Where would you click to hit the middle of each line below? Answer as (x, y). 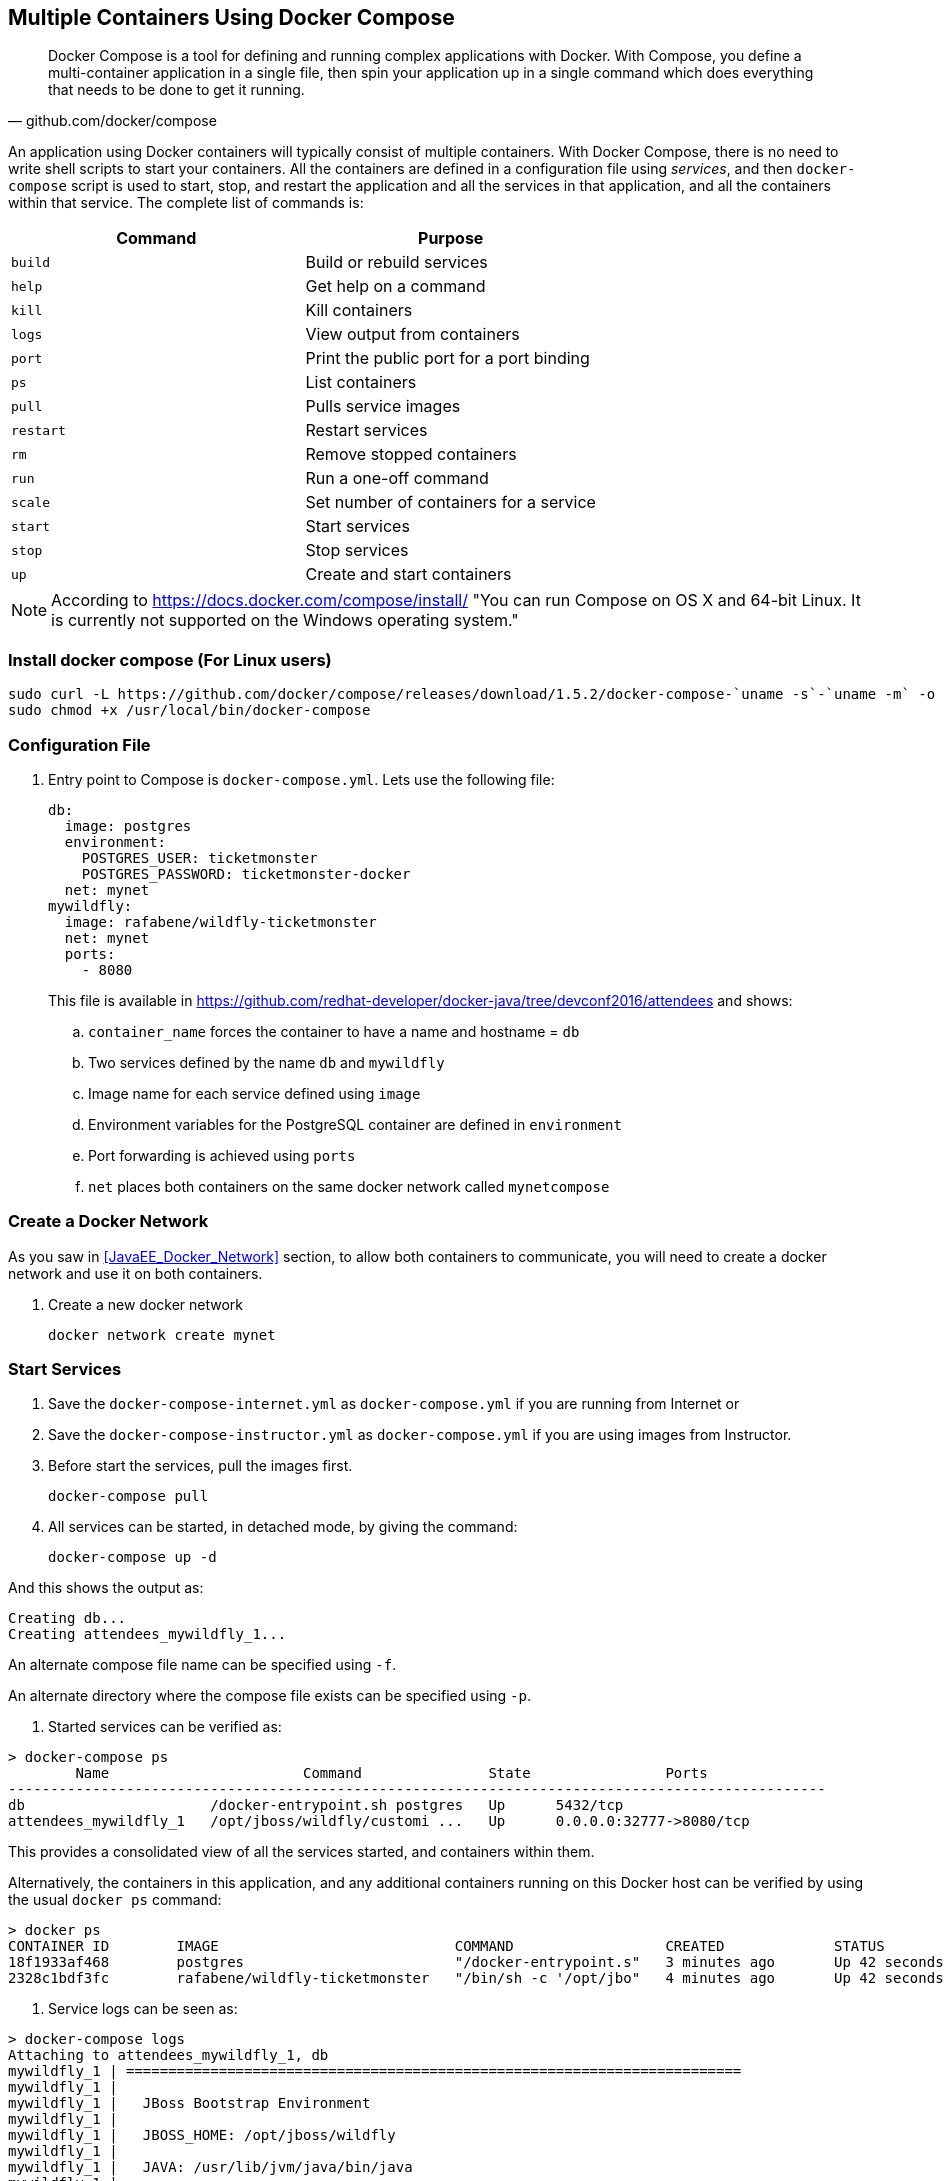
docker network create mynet (162, 1334)
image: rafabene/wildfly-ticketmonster (220, 921)
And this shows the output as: (106, 1588)
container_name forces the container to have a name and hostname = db (334, 1031)
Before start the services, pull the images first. (200, 1466)
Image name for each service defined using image (254, 1093)
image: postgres (128, 825)
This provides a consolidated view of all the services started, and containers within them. (301, 1852)
